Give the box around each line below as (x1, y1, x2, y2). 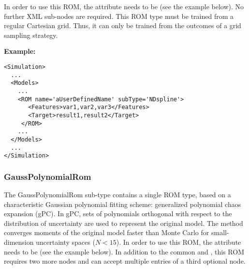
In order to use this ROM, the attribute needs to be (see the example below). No (4, 1, 244, 11)
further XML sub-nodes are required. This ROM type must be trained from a (4, 11, 234, 21)
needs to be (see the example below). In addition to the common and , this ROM (4, 246, 244, 256)
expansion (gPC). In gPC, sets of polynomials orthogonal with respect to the (4, 208, 232, 219)
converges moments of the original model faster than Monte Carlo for (4, 227, 209, 237)
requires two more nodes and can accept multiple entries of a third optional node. (4, 256, 246, 266)
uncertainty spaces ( (36, 237, 95, 247)
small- (211, 227, 229, 237)
